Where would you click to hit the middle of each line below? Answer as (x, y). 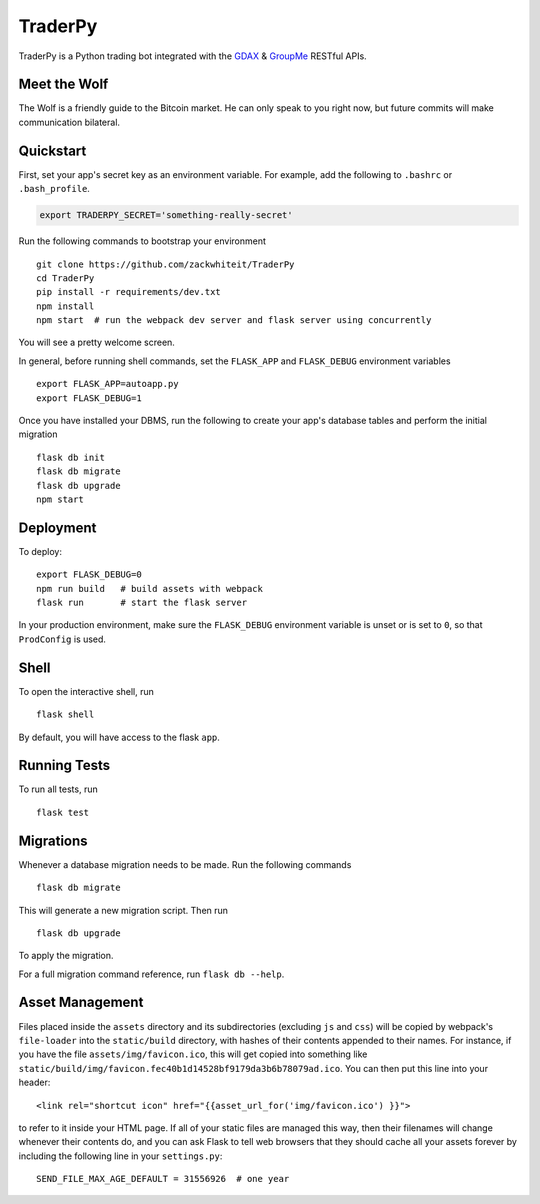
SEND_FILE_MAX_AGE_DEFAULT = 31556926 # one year (163, 1179)
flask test (63, 812)
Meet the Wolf (63, 84)
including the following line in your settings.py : (120, 1156)
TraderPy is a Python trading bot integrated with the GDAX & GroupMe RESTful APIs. (192, 56)
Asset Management (81, 1002)
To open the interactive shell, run (86, 691)
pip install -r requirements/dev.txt (129, 292)
